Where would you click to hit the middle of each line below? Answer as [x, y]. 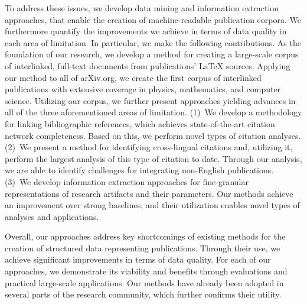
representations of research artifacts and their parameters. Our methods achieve [149, 193]
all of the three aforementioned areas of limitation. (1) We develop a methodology [153, 112]
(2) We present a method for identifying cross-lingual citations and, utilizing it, [149, 147]
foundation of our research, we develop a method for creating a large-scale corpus [152, 54]
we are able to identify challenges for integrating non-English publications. [139, 170]
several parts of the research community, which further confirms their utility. [143, 294]
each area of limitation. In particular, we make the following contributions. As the [153, 42]
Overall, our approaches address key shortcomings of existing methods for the [145, 236]
